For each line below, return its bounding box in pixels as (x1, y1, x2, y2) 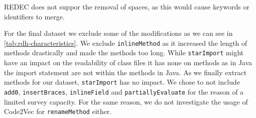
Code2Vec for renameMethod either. (4, 106, 112, 117)
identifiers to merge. (4, 11, 65, 21)
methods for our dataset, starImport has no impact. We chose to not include (4, 77, 240, 87)
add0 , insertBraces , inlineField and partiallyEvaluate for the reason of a (4, 86, 244, 97)
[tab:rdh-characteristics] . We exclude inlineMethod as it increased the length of (4, 37, 248, 48)
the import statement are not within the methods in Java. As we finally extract (4, 67, 247, 77)
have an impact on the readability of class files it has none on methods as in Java (4, 57, 253, 68)
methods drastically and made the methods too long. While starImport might (4, 47, 244, 58)
